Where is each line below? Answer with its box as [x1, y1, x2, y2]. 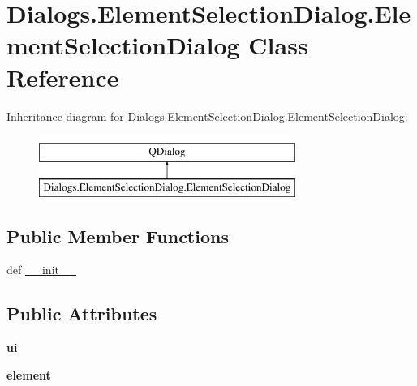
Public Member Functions [6, 223, 229, 248]
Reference [6, 60, 119, 93]
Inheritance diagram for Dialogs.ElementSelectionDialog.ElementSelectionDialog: [6, 107, 408, 124]
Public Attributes [6, 301, 157, 326]
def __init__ [6, 261, 76, 278]
